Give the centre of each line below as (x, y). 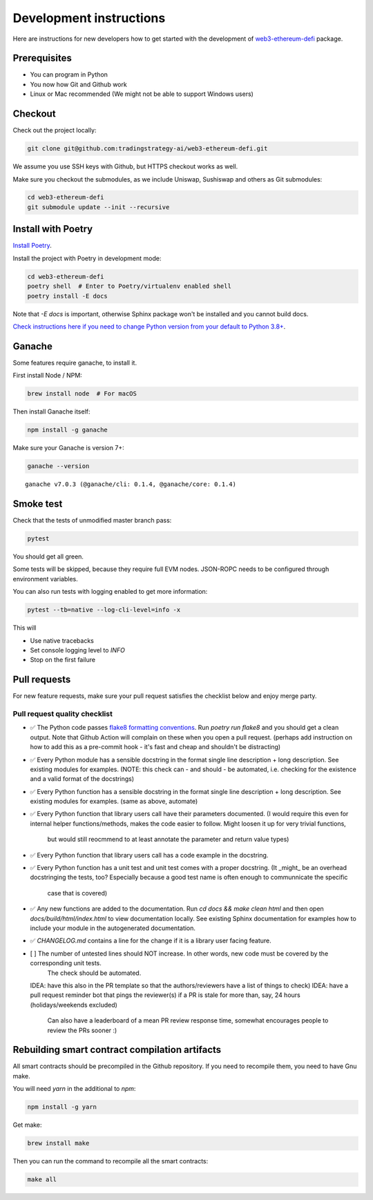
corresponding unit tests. (66, 963)
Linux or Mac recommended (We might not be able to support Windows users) (142, 94)
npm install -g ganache (68, 430)
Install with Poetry (53, 229)
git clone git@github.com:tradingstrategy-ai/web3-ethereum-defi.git (147, 149)
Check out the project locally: (55, 130)
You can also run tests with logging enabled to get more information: (110, 592)
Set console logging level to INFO (78, 650)
